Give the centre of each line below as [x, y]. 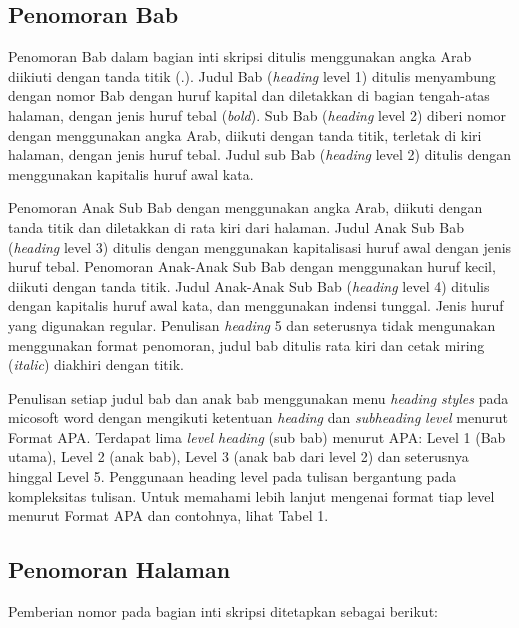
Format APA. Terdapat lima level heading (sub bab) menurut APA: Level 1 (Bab [257, 436]
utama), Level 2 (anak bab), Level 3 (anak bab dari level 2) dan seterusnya [238, 456]
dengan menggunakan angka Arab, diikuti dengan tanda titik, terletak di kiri [245, 134]
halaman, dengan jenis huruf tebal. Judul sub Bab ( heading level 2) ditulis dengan [260, 154]
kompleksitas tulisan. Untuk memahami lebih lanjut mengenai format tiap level [251, 495]
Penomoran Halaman [119, 569]
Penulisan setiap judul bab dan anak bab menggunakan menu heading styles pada [258, 397]
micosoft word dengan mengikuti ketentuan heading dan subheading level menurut [258, 417]
